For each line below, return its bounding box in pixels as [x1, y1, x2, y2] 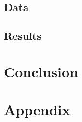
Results [4, 28, 41, 43]
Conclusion [4, 61, 79, 81]
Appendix [4, 100, 70, 120]
